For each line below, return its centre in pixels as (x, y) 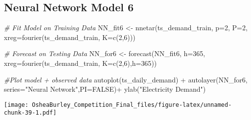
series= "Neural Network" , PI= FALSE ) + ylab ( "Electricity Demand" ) (105, 89)
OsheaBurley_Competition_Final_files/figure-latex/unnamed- (132, 105)
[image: (16, 105)
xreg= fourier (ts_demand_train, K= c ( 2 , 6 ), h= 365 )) (80, 63)
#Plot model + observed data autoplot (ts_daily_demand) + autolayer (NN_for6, (126, 79)
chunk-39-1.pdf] (30, 113)
